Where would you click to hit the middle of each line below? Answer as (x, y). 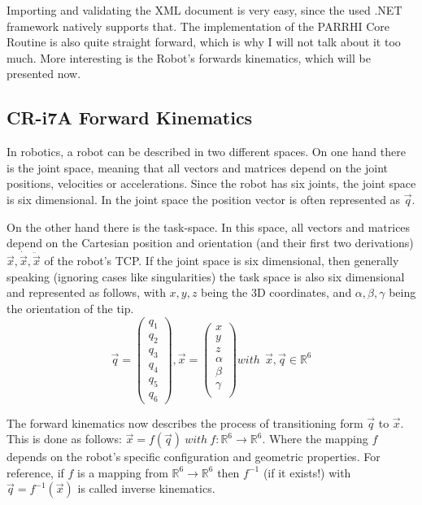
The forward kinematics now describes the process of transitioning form (185, 422)
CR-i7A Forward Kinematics (130, 118)
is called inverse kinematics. (146, 488)
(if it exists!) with (307, 472)
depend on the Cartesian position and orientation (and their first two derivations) (210, 243)
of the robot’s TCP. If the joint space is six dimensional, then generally (222, 261)
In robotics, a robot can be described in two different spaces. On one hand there (206, 152)
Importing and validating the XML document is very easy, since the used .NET (204, 10)
